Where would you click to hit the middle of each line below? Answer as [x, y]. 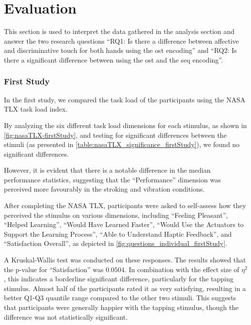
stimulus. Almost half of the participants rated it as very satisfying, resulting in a [125, 288]
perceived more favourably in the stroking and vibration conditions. [104, 189]
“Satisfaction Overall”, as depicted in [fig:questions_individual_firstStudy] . [116, 243]
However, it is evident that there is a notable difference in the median [107, 170]
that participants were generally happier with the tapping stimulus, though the [121, 307]
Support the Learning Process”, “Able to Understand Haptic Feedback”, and [118, 234]
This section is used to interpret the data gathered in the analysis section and [119, 31]
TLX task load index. [36, 109]
